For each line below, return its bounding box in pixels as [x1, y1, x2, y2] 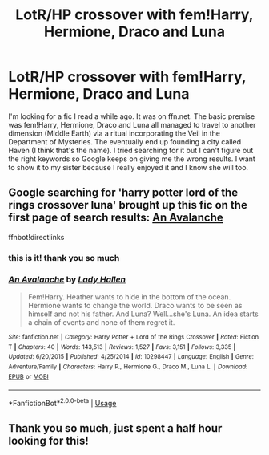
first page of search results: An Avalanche [8, 211, 224, 225]
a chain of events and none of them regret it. [27, 317, 175, 327]
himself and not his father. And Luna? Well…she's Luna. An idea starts [27, 309, 259, 319]
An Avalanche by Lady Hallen [8, 274, 126, 285]
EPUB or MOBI [8, 372, 50, 380]
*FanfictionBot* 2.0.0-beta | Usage [8, 397, 117, 408]
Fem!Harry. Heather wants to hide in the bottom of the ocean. [27, 291, 231, 302]
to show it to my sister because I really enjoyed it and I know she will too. [8, 162, 249, 172]
